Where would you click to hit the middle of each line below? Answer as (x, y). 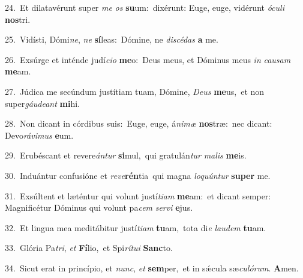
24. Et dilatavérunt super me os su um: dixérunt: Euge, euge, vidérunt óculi (145, 7)
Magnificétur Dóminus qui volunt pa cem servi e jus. (99, 207)
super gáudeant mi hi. (42, 103)
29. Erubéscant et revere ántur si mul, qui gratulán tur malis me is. (126, 155)
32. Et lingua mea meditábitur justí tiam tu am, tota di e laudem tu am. (136, 227)
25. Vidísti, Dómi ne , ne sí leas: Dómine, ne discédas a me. (112, 39)
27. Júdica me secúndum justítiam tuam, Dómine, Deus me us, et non (135, 91)
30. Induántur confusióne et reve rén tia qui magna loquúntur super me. (138, 175)
